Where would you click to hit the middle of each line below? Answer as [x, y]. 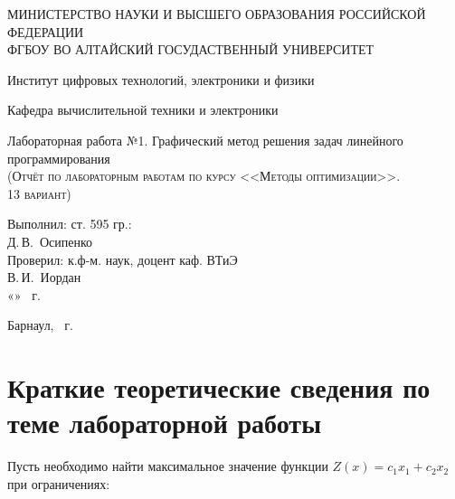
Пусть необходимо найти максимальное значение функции [168, 466]
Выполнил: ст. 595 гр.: [70, 224]
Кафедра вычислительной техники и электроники [143, 110]
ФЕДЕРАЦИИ [46, 31]
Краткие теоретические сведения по [219, 387]
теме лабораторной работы [164, 423]
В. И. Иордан [44, 277]
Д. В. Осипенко [50, 241]
